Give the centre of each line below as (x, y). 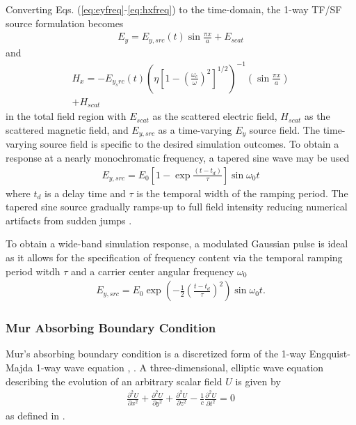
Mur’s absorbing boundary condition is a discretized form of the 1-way (156, 354)
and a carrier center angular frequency (153, 271)
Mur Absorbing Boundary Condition (111, 328)
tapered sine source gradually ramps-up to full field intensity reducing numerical (177, 207)
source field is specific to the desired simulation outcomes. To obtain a (189, 144)
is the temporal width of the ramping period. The (242, 193)
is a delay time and (85, 193)
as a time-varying (195, 129)
